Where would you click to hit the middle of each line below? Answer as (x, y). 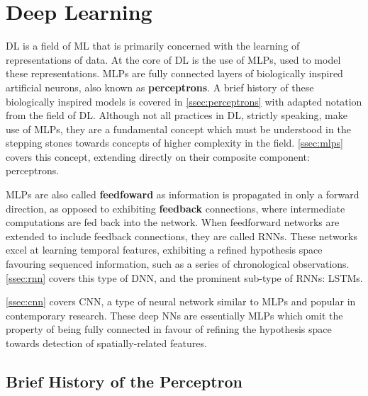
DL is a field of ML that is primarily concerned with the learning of (153, 46)
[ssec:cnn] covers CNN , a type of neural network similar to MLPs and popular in (181, 301)
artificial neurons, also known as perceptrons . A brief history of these (160, 87)
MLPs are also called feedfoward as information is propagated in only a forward (183, 194)
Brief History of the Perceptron (124, 381)
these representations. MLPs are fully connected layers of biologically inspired (174, 73)
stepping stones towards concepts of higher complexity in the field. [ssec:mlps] (174, 143)
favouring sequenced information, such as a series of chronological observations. (178, 264)
